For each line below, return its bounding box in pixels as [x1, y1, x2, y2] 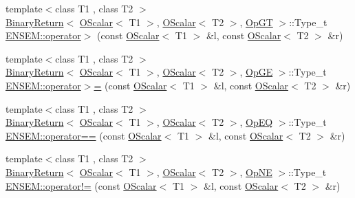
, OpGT [239, 14, 273, 29]
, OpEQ [239, 115, 273, 129]
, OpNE [239, 164, 272, 179]
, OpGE [239, 65, 273, 79]
